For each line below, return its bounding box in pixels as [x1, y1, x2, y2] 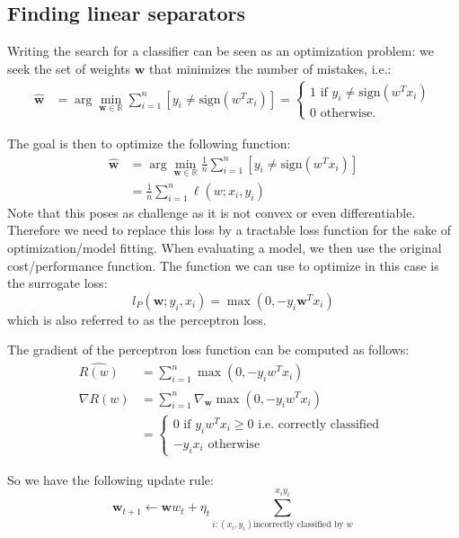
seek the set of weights [7, 58, 131, 77]
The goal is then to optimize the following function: [7, 133, 291, 152]
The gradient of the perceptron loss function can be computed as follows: [7, 340, 410, 359]
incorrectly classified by [252, 520, 344, 530]
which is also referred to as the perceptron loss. [7, 309, 267, 328]
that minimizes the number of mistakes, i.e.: [149, 58, 392, 77]
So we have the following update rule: [7, 470, 214, 489]
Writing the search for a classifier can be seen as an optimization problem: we [7, 41, 434, 60]
